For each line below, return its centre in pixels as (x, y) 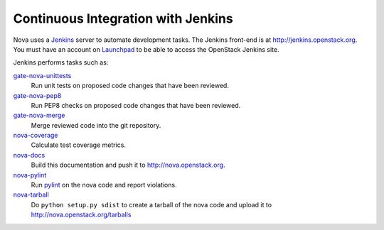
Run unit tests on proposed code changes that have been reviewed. (130, 86)
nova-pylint (30, 175)
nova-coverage (36, 136)
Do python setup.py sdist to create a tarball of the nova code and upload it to (151, 204)
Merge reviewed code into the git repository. (96, 125)
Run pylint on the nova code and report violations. (104, 185)
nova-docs (29, 155)
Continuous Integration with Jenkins (123, 18)
